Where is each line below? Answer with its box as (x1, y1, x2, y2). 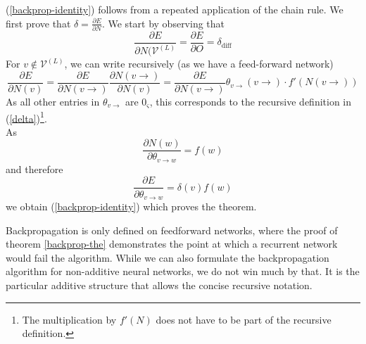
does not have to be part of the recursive (156, 312, 332, 326)
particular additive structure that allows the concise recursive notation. (6, 277, 313, 292)
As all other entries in (6, 94, 100, 108)
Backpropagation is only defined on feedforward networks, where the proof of (6, 222, 338, 237)
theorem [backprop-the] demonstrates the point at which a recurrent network (6, 236, 338, 251)
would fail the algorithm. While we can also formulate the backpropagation (6, 250, 329, 265)
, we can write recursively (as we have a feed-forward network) (64, 56, 334, 71)
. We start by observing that (101, 15, 225, 30)
